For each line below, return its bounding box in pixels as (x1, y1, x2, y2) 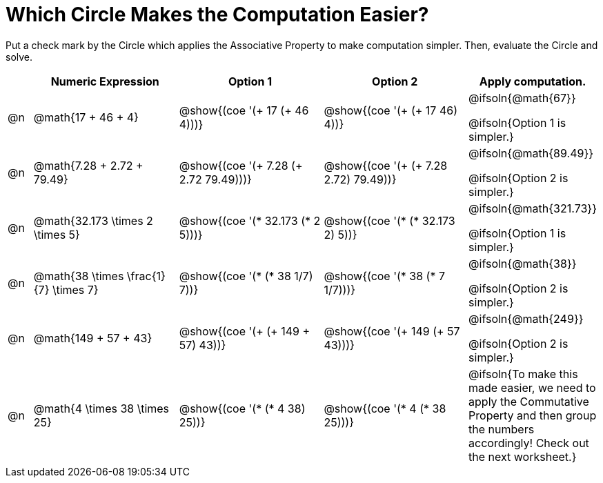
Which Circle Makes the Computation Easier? (6, 3, 429, 26)
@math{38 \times (33, 268, 124, 283)
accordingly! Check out (468, 435, 589, 450)
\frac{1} (126, 268, 166, 283)
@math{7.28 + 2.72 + (33, 158, 144, 172)
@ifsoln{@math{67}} (468, 90, 576, 105)
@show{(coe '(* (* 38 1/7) (179, 268, 313, 283)
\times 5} (33, 227, 80, 241)
